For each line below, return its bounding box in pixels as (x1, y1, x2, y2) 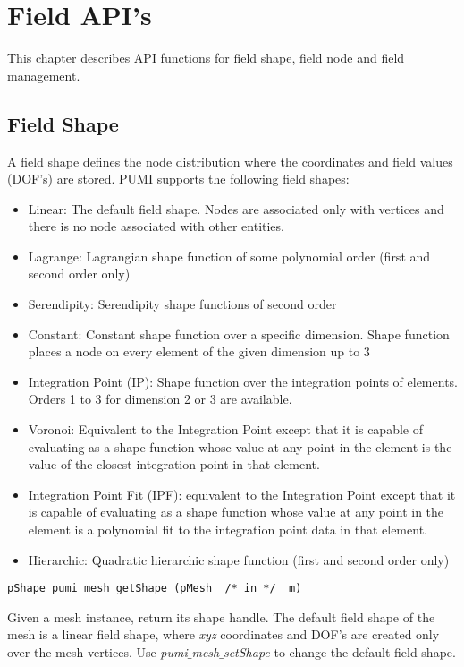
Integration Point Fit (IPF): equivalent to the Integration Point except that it (28, 484, 456, 503)
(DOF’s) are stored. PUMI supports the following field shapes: (7, 169, 350, 188)
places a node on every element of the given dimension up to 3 (28, 342, 370, 361)
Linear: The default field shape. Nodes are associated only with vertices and (28, 199, 444, 218)
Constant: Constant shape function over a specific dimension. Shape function (28, 324, 450, 343)
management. (7, 65, 80, 84)
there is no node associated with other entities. (28, 217, 284, 235)
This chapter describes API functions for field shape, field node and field (7, 48, 405, 67)
